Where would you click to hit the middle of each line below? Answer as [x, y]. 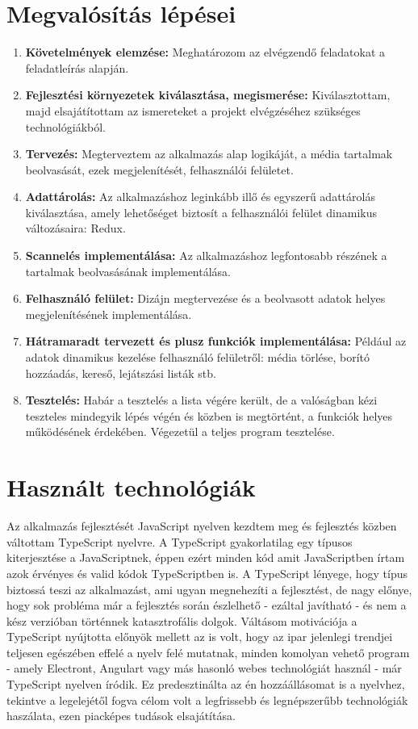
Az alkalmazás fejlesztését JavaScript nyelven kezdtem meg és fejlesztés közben [202, 526]
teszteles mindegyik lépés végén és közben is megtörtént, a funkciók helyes [209, 415]
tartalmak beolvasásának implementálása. [128, 271]
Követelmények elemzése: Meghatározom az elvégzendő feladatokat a [205, 52]
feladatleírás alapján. [77, 67]
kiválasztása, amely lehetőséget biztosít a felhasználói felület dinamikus [201, 212]
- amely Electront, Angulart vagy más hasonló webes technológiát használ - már [204, 668]
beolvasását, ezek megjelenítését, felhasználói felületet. [159, 169]
